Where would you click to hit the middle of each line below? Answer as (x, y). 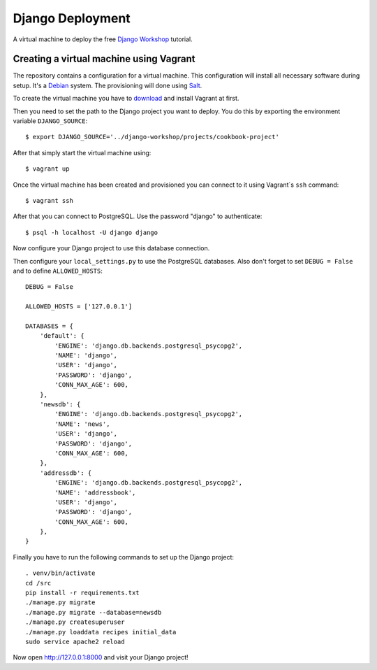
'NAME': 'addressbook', (95, 492)
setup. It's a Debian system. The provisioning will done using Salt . (108, 85)
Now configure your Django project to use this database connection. (111, 248)
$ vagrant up (47, 169)
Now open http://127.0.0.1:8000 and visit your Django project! (101, 657)
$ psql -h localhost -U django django (92, 232)
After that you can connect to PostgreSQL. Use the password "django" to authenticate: (138, 216)
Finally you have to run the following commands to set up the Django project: (123, 557)
